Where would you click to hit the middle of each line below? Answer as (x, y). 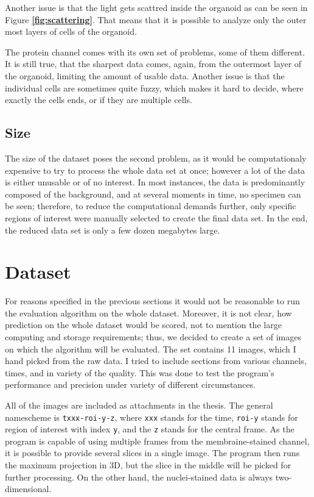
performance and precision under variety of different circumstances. (130, 384)
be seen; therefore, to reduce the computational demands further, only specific (151, 206)
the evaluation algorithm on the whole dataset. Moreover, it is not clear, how (148, 313)
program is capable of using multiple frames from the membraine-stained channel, (157, 441)
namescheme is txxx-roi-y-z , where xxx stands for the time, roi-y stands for (152, 417)
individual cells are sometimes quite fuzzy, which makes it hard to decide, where (154, 88)
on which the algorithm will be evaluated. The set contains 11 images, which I (151, 349)
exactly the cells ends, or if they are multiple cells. (99, 100)
